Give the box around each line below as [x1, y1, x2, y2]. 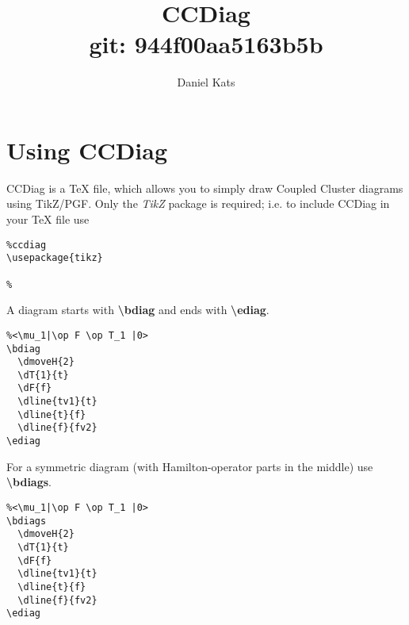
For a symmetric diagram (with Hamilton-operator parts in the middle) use [6, 458, 373, 474]
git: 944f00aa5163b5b [89, 28, 323, 60]
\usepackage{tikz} [6, 252, 103, 264]
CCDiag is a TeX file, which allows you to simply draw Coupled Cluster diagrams [6, 179, 403, 196]
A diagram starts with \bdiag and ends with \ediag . [6, 301, 269, 318]
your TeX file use [6, 211, 90, 228]
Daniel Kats [177, 74, 235, 90]
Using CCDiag [6, 133, 168, 166]
